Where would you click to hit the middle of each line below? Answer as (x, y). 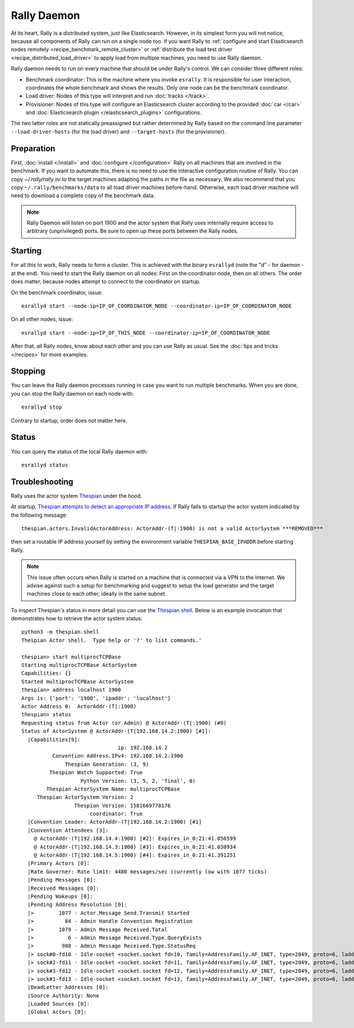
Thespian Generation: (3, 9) (107, 764)
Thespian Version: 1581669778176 (122, 805)
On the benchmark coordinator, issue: (57, 292)
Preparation (33, 149)
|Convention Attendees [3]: (68, 830)
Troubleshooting (42, 482)
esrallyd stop (42, 407)
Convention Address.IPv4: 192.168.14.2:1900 (118, 756)
